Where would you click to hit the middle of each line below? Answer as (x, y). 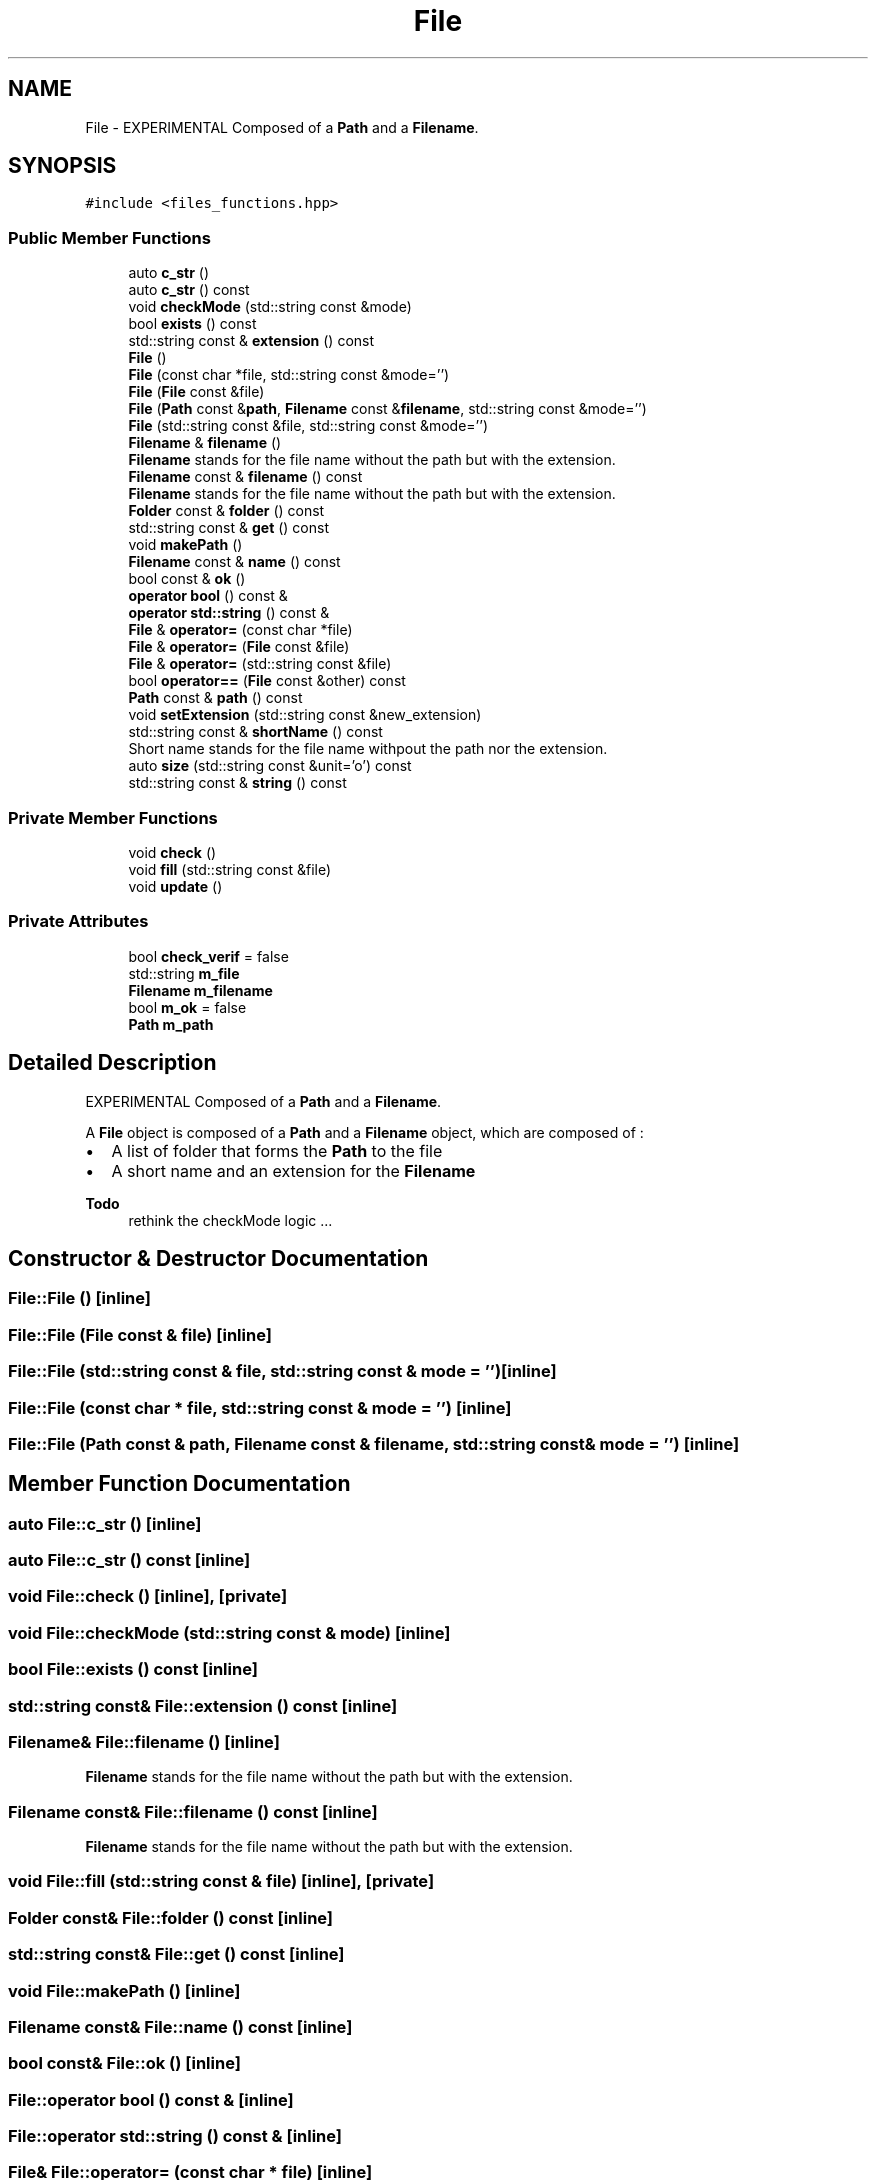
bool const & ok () (187, 579)
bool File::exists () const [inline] (133, 1669)
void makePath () (185, 545)
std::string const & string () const (237, 783)
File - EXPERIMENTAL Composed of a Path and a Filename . (282, 127)
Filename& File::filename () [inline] (144, 1741)
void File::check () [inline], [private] (148, 1596)
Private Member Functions (113, 817)
